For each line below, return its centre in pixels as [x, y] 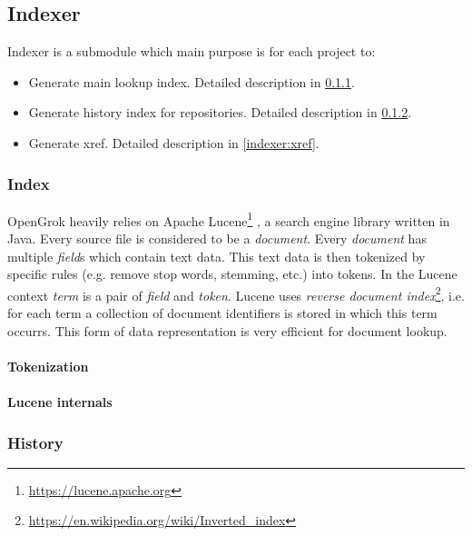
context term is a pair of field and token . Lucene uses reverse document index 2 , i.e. [236, 293]
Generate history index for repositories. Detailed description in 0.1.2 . [220, 112]
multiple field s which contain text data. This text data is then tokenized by [216, 256]
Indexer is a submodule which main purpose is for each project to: [192, 51]
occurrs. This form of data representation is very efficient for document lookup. [227, 330]
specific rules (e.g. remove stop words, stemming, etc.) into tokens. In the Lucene [232, 274]
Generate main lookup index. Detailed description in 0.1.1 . [192, 81]
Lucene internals [60, 402]
